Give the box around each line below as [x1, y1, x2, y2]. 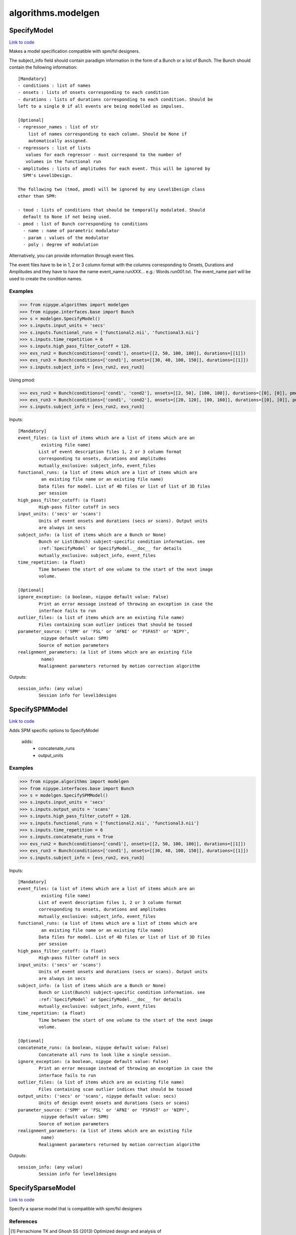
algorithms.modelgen [9, 7, 100, 18]
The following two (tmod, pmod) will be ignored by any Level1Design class [18, 186, 205, 192]
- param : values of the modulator [23, 235, 110, 241]
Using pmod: [9, 377, 36, 383]
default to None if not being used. [23, 214, 112, 220]
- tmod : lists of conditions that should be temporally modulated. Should [18, 207, 205, 213]
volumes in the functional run [25, 159, 101, 165]
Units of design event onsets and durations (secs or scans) [38, 1100, 190, 1106]
